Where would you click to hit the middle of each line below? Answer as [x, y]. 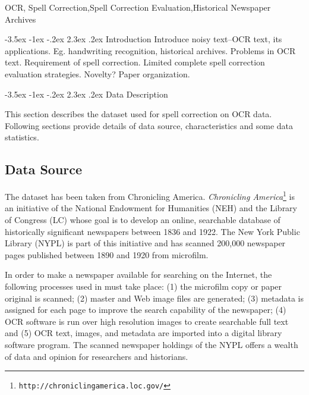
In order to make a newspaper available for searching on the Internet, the [138, 275]
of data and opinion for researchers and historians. [97, 356]
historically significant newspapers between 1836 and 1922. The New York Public [152, 231]
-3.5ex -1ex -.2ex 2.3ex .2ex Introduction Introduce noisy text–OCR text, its [144, 39]
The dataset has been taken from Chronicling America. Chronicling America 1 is [150, 195]
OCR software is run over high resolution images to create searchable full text [147, 321]
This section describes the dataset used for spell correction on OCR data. [138, 114]
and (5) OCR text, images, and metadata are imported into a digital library [144, 333]
